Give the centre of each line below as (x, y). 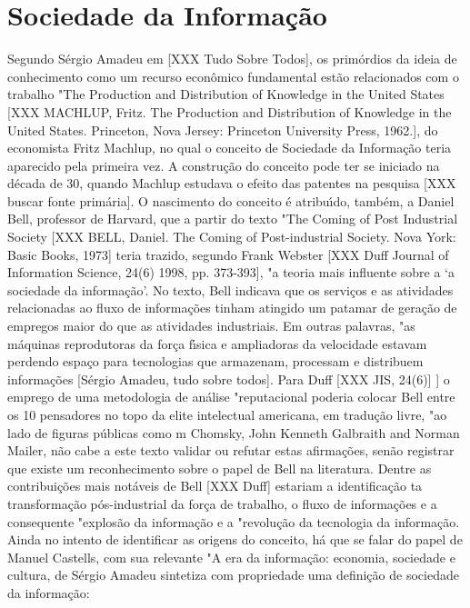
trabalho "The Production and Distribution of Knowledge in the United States (226, 94)
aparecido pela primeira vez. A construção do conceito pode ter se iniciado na (224, 165)
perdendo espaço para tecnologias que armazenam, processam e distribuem (215, 361)
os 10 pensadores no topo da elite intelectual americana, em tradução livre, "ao (227, 414)
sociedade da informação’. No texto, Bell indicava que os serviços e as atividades (230, 289)
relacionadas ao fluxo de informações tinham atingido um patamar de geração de (232, 308)
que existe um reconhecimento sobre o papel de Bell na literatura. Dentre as (220, 468)
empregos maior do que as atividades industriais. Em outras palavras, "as (211, 326)
